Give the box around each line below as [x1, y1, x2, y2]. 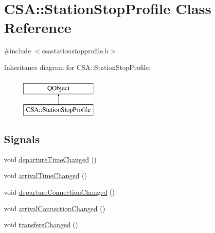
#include [4, 46, 31, 56]
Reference [4, 17, 72, 37]
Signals [4, 132, 40, 147]
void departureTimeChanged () [4, 154, 97, 164]
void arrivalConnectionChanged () [4, 203, 106, 213]
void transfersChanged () [4, 219, 78, 230]
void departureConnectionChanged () [4, 187, 115, 197]
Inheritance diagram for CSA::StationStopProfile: [4, 62, 151, 72]
